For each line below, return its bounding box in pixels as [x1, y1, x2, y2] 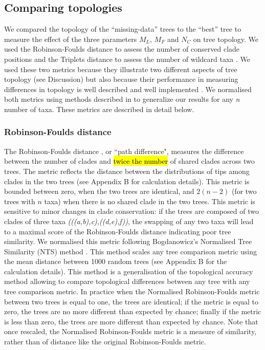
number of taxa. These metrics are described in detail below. [4, 103, 194, 114]
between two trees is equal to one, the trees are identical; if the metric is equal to [4, 296, 258, 307]
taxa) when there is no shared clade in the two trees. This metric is [44, 195, 255, 206]
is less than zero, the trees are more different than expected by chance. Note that [4, 316, 258, 326]
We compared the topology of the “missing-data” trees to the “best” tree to [4, 24, 241, 34]
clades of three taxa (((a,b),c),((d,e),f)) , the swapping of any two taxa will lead [4, 215, 254, 226]
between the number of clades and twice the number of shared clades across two [4, 156, 255, 166]
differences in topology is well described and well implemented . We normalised [4, 83, 252, 94]
